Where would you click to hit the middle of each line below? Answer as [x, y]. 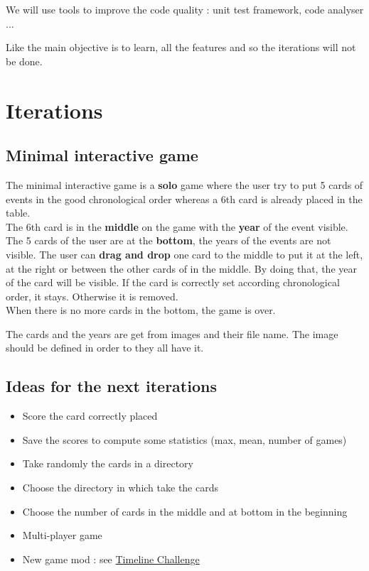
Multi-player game [62, 535]
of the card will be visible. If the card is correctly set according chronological [173, 282]
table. [18, 213]
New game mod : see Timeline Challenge [111, 559]
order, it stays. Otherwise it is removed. [92, 296]
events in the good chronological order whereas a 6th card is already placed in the [184, 199]
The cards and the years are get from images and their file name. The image [172, 333]
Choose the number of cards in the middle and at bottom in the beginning [185, 511]
